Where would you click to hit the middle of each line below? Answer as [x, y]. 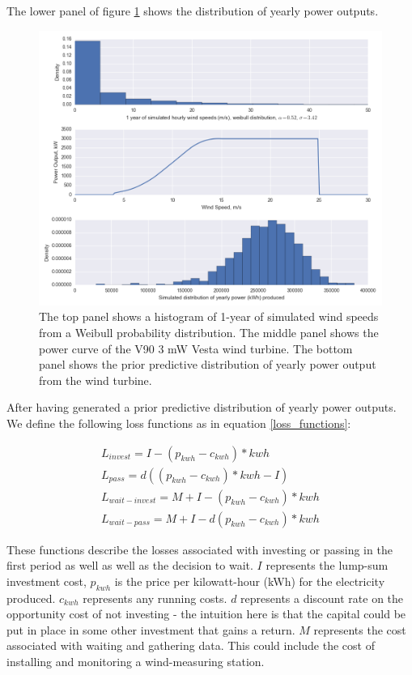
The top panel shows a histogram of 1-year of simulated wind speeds [209, 316]
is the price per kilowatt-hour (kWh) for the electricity [250, 581]
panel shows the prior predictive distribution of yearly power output [208, 364]
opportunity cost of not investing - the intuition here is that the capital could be [206, 614]
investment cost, [47, 581]
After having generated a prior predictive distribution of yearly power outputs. [202, 407]
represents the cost [360, 629]
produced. [31, 598]
